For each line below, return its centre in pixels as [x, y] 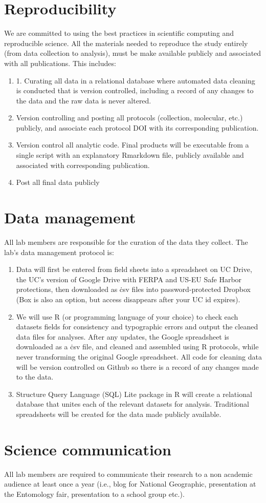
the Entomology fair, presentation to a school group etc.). [94, 494]
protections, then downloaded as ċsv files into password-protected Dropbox [133, 289]
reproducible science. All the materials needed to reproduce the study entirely [126, 43]
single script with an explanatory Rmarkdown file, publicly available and [130, 155]
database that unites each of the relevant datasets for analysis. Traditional [132, 404]
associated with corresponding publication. [83, 165]
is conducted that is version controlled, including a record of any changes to [135, 90]
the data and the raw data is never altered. [84, 100]
